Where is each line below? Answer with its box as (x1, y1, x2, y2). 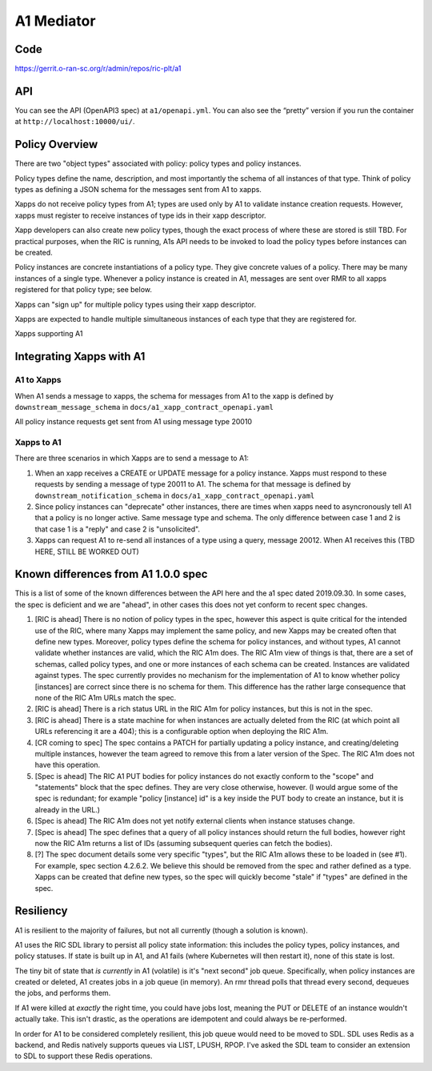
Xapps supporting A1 (14, 329, 83, 339)
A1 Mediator (14, 12, 96, 30)
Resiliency (14, 905, 68, 918)
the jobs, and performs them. (14, 989, 111, 998)
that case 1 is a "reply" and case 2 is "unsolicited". (34, 524, 200, 534)
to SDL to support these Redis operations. (14, 1051, 153, 1061)
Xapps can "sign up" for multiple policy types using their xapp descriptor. (14, 299, 256, 309)
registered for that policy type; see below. (14, 285, 152, 295)
